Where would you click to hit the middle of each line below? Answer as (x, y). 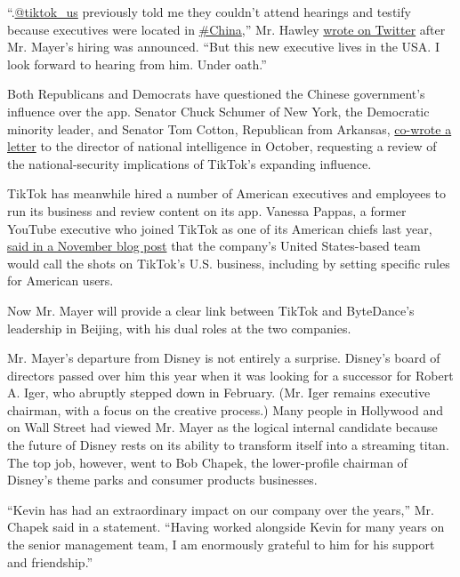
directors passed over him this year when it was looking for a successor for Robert (230, 375)
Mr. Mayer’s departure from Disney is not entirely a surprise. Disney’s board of (224, 358)
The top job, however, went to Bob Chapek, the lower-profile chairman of (207, 462)
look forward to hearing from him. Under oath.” (137, 64)
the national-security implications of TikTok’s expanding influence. (190, 163)
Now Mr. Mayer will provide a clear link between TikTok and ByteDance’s (211, 310)
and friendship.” (50, 561)
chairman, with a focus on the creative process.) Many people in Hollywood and (225, 409)
